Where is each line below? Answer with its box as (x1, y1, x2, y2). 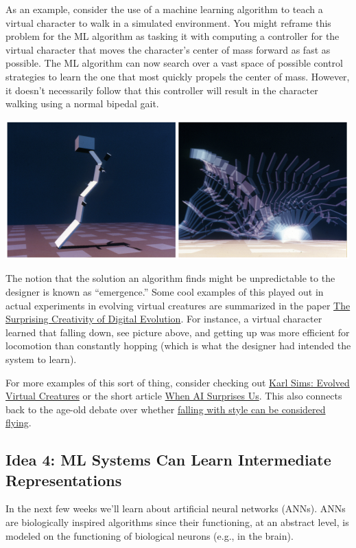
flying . (5, 415, 32, 430)
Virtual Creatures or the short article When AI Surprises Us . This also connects (5, 388, 342, 403)
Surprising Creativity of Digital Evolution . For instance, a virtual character (5, 311, 322, 326)
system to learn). (5, 351, 77, 366)
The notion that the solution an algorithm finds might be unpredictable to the (5, 271, 335, 285)
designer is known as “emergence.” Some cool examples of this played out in (5, 284, 324, 298)
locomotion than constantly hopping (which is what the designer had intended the (5, 338, 351, 353)
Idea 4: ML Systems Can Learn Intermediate (5, 449, 331, 470)
